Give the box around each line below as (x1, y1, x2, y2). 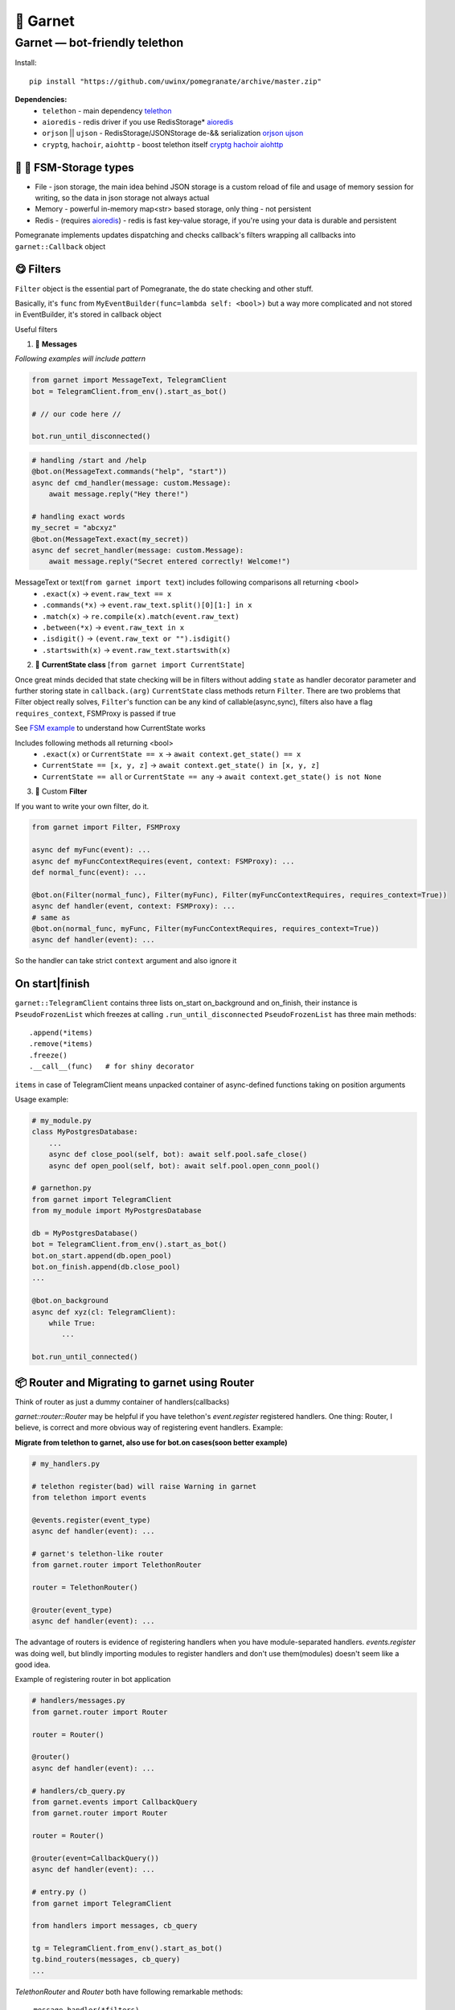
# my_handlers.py (31, 1459, 100, 1468)
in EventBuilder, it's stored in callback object (14, 310, 162, 319)
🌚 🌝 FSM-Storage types (14, 161, 134, 174)
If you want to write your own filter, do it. (14, 801, 150, 811)
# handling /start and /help (31, 455, 147, 465)
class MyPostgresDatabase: (31, 1127, 138, 1137)
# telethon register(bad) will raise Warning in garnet (31, 1482, 257, 1491)
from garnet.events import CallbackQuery (31, 1797, 198, 1807)
